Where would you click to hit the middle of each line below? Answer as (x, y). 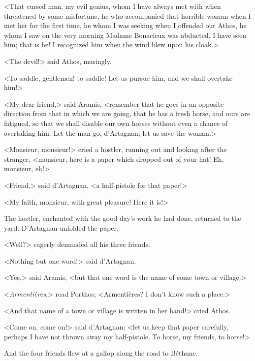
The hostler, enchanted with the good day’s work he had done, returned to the (123, 218)
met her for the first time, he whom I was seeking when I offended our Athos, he (125, 25)
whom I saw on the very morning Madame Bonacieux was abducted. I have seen (125, 35)
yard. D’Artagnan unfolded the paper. (61, 227)
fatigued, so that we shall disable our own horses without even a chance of (116, 123)
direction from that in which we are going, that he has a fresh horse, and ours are (127, 113)
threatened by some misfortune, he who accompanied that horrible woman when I (127, 15)
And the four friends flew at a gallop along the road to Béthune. (101, 353)
